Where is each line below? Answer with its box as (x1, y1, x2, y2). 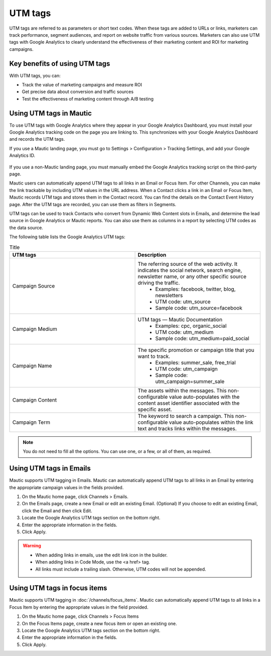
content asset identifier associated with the (138, 400, 240, 407)
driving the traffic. (138, 279, 180, 286)
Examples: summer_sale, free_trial (155, 359, 236, 366)
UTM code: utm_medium (155, 328, 214, 335)
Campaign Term (12, 419, 50, 426)
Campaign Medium (12, 325, 57, 332)
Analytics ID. (9, 152, 35, 158)
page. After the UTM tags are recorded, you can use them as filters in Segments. (9, 201, 177, 207)
